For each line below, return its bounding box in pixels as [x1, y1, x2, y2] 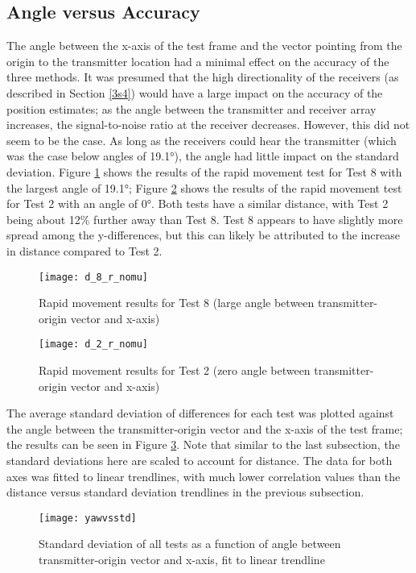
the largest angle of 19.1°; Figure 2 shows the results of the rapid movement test [6, 179, 402, 196]
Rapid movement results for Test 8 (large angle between [39, 294, 315, 311]
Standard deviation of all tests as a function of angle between [39, 535, 341, 552]
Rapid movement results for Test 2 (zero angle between [39, 362, 311, 379]
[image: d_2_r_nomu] [39, 338, 149, 351]
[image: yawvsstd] [39, 512, 137, 524]
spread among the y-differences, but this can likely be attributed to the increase [6, 226, 400, 243]
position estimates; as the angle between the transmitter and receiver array [6, 100, 377, 117]
